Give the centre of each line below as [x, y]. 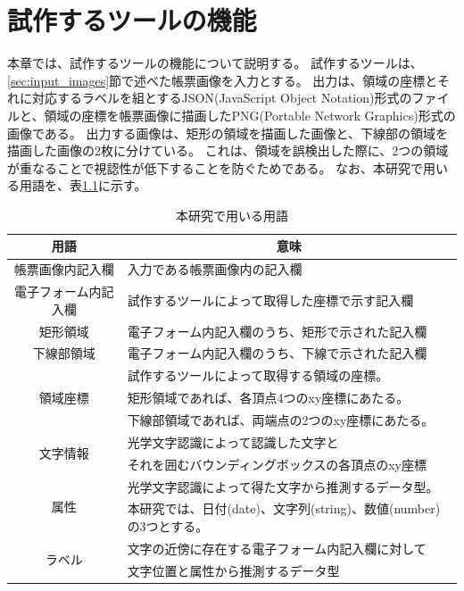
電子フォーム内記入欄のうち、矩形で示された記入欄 [277, 331]
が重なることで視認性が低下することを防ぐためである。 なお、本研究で [215, 167]
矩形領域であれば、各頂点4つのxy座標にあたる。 [268, 398]
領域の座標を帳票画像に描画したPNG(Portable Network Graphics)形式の [250, 115]
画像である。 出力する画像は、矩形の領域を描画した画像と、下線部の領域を [228, 133]
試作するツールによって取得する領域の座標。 [258, 375]
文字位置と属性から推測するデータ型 [233, 570]
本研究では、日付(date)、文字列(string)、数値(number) [284, 508]
